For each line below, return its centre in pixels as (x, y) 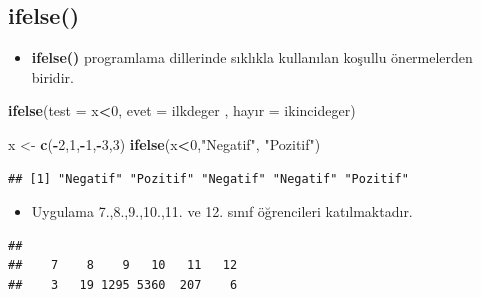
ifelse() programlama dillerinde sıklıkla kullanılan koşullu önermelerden (252, 57)
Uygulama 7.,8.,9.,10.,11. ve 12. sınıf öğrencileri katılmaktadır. (222, 211)
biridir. (52, 76)
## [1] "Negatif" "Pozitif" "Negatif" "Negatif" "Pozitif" (208, 178)
